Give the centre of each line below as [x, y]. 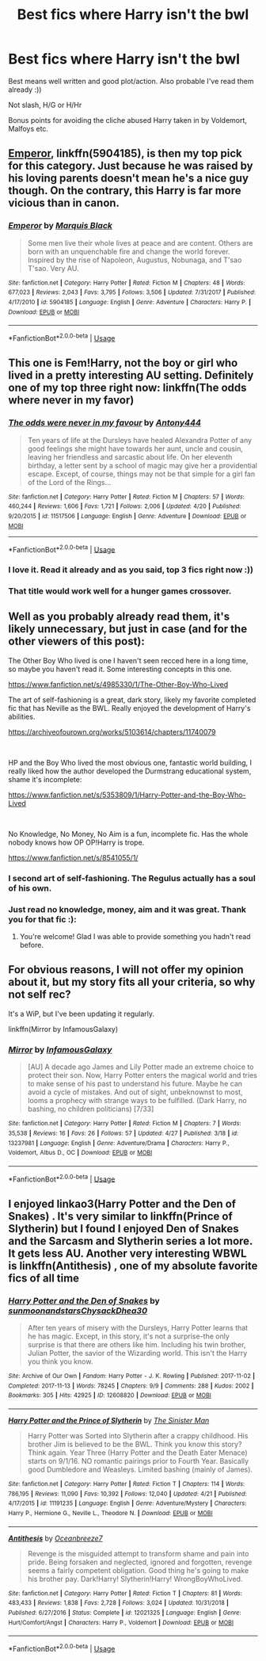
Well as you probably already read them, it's [119, 617]
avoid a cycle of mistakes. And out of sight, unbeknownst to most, [135, 1092]
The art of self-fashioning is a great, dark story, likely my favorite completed [132, 700]
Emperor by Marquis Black [61, 226]
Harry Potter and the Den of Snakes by [84, 1300]
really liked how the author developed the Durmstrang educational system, [130, 771]
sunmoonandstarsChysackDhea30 [78, 1311]
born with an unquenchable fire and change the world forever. [129, 251]
